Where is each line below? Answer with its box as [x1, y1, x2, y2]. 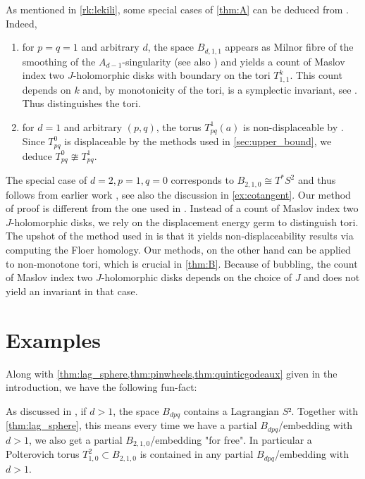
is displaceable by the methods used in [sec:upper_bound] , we [64, 134, 332, 149]
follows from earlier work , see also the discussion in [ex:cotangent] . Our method [6, 187, 351, 201]
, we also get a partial [28, 432, 123, 447]
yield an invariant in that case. [6, 283, 138, 298]
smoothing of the [22, 54, 96, 68]
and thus [297, 173, 336, 187]
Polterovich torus [6, 447, 80, 461]
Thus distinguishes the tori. [22, 96, 141, 111]
